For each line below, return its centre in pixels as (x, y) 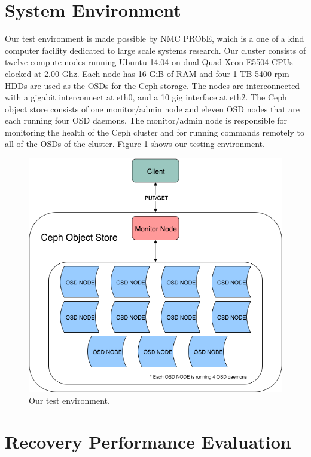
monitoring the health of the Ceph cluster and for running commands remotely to (155, 132)
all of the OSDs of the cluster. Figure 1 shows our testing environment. (135, 144)
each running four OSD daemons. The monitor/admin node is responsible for (146, 120)
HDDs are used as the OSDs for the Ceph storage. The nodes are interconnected (153, 85)
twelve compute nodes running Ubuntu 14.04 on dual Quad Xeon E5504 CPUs (149, 62)
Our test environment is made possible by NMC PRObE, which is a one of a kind (155, 39)
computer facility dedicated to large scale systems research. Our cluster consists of (155, 50)
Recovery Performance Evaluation (148, 441)
